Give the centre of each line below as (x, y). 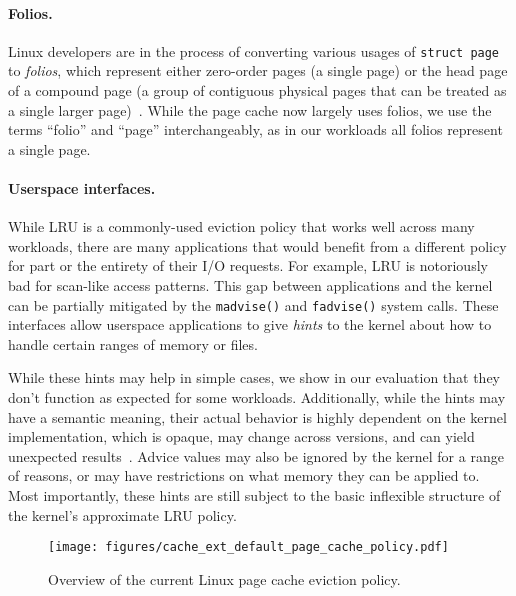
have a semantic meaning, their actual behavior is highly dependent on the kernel (257, 416)
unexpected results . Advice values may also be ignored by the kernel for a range (256, 455)
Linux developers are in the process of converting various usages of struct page (254, 50)
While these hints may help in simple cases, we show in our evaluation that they (254, 377)
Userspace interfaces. (82, 188)
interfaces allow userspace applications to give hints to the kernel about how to (250, 324)
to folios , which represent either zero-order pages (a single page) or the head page (258, 70)
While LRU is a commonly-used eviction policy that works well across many (241, 226)
